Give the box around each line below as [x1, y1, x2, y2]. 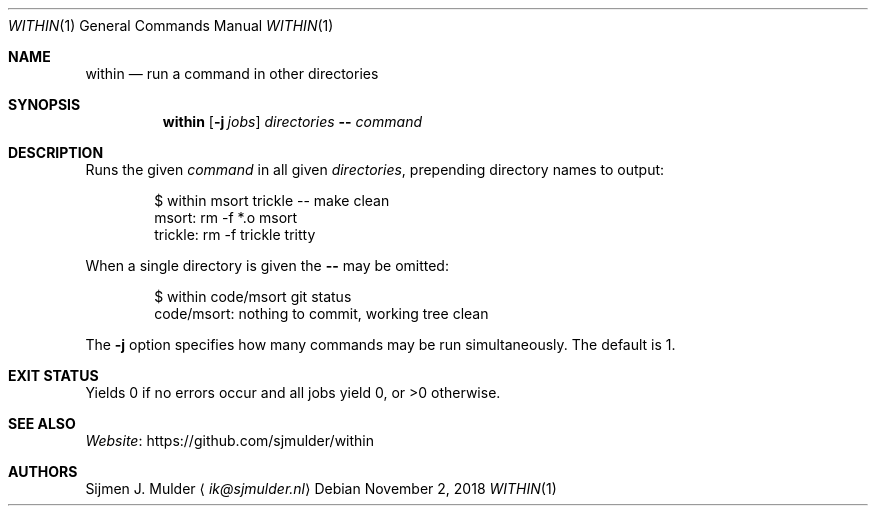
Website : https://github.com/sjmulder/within [85, 432, 374, 449]
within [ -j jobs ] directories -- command [162, 113, 422, 130]
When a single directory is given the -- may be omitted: [85, 257, 449, 274]
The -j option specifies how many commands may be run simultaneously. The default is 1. [85, 336, 676, 353]
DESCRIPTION [8, 144, 104, 161]
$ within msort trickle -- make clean [154, 192, 390, 209]
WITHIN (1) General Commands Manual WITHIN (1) [8, 17, 334, 34]
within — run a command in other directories [85, 65, 379, 82]
